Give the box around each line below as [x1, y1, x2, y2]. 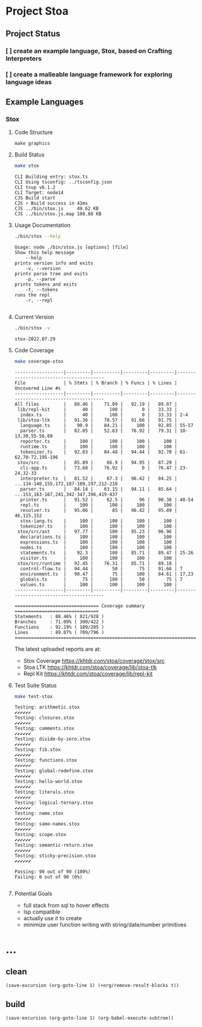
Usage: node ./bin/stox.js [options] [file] [14, 244, 129, 250]
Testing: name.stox [14, 810, 64, 817]
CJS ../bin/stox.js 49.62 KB [14, 205, 99, 212]
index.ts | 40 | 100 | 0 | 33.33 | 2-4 [20, 411, 188, 418]
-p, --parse [25, 276, 56, 282]
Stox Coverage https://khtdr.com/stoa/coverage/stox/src [23, 657, 165, 664]
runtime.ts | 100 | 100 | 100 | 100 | [20, 443, 178, 450]
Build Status [14, 151, 45, 158]
